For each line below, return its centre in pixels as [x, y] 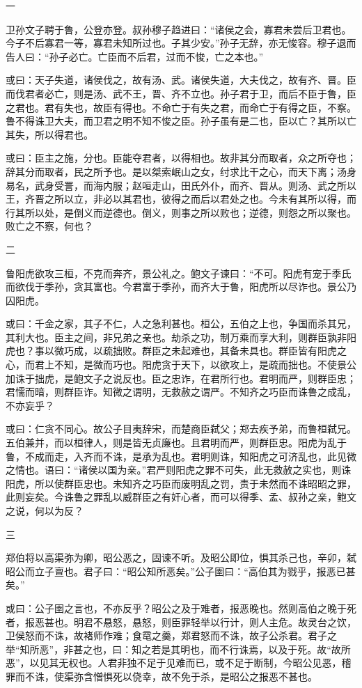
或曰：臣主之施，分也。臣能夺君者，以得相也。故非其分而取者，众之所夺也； [181, 158]
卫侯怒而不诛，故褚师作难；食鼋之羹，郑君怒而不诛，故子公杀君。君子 [166, 635]
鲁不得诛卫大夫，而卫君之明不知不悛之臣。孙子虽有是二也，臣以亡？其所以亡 [181, 121]
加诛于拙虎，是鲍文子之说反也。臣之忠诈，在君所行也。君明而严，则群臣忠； [181, 378]
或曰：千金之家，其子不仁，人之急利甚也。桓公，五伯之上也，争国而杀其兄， [181, 323]
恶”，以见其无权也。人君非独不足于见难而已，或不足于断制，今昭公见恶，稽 [179, 663]
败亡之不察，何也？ [49, 226]
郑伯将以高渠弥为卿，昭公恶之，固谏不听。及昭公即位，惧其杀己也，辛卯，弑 [181, 557]
